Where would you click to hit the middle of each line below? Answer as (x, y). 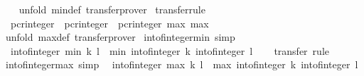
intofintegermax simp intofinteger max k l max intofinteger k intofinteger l (182, 64)
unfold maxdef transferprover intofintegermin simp (120, 37)
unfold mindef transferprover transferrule (112, 9)
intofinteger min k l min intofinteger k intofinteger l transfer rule (170, 50)
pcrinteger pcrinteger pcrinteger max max (109, 23)
